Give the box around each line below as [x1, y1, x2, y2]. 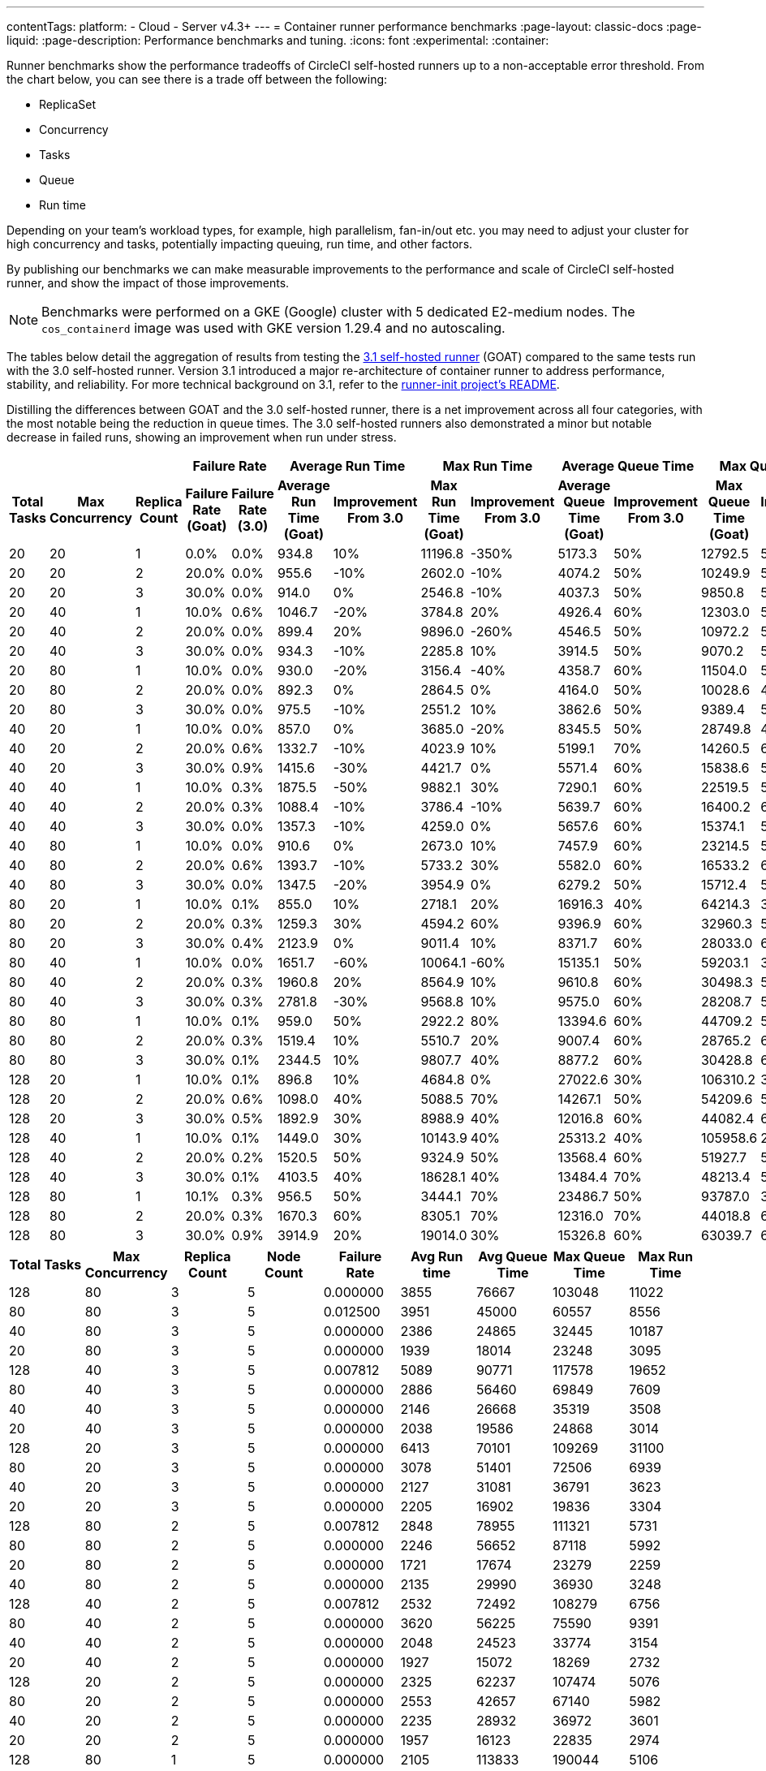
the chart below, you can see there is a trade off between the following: [6, 72, 388, 86]
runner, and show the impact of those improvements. [6, 276, 290, 290]
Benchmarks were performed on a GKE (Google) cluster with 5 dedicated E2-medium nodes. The [41, 304, 635, 320]
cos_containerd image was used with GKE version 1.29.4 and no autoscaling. [41, 320, 506, 336]
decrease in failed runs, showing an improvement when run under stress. [6, 430, 397, 444]
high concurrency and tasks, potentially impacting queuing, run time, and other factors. [6, 237, 473, 251]
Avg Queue [478, 1248, 548, 1265]
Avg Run [410, 1248, 463, 1265]
